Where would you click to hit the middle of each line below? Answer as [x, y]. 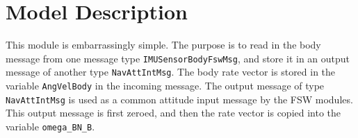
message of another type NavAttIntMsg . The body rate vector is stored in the [171, 72]
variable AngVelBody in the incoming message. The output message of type [165, 86]
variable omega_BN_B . [50, 126]
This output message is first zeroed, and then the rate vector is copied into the [173, 113]
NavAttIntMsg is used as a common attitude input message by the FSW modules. [179, 99]
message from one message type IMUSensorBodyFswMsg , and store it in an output [178, 58]
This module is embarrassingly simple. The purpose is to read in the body [163, 45]
